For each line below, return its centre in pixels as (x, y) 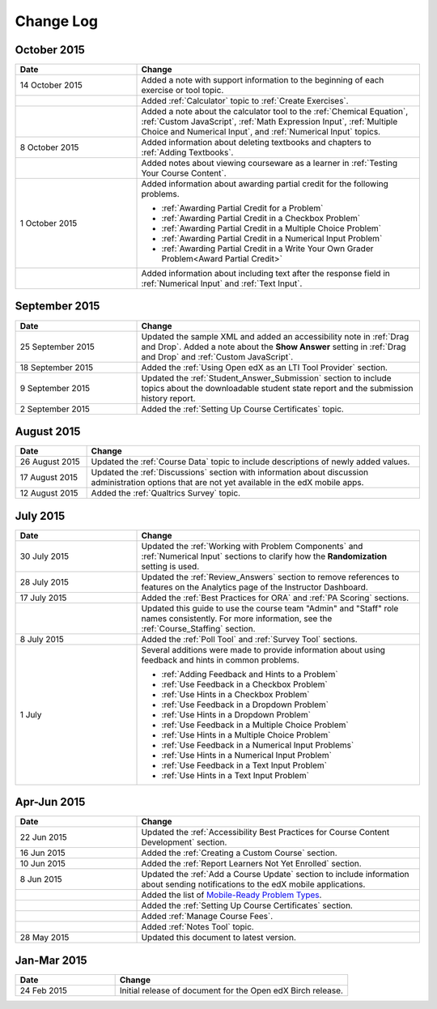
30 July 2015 (45, 556)
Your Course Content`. (184, 173)
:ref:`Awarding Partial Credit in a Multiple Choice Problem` (272, 228)
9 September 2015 (55, 388)
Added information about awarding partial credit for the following (265, 184)
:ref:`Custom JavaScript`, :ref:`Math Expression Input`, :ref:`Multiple (269, 121)
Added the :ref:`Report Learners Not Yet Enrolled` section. (251, 864)
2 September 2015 (55, 409)
